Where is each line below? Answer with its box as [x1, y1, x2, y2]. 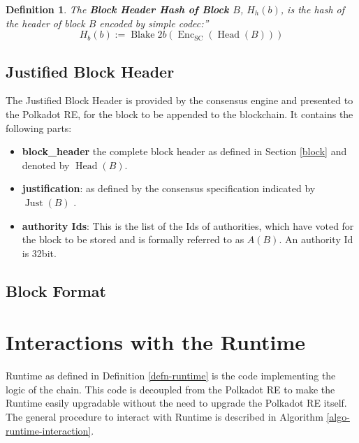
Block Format [6, 279, 106, 301]
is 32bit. [22, 245, 57, 260]
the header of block [6, 15, 85, 30]
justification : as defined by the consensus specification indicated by [22, 181, 316, 196]
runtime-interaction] [6, 423, 91, 437]
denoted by [22, 157, 70, 172]
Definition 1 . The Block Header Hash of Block [6, 2, 229, 16]
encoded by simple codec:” [99, 15, 209, 30]
